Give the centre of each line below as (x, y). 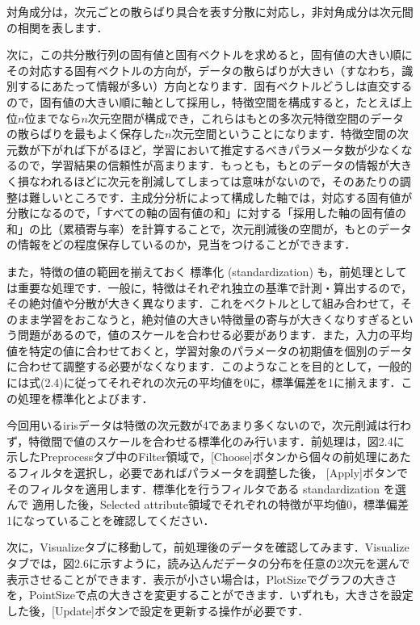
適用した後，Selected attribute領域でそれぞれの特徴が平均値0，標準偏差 (220, 504)
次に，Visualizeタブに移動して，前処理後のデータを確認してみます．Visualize (208, 547)
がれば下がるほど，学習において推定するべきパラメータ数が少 (215, 149)
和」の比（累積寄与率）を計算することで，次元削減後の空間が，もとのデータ (209, 228)
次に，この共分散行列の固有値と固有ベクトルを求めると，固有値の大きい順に (210, 55)
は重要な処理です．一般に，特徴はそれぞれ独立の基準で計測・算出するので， (210, 287)
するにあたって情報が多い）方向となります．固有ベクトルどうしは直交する (215, 86)
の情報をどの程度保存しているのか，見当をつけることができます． (181, 244)
